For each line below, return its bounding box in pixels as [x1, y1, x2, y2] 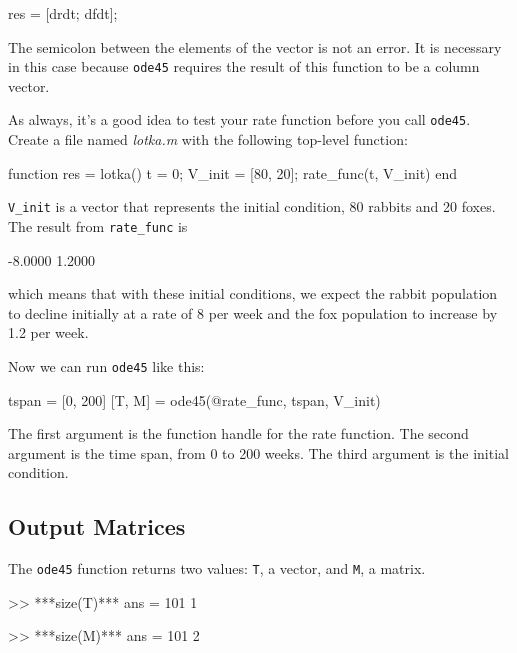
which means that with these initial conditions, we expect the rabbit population [8, 283, 498, 304]
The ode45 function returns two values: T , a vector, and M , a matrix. [8, 558, 426, 579]
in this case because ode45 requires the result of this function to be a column [8, 56, 480, 77]
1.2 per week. [8, 322, 89, 343]
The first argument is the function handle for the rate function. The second [8, 423, 469, 444]
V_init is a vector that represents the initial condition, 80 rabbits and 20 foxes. [8, 196, 496, 217]
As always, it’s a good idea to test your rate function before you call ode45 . [8, 109, 471, 130]
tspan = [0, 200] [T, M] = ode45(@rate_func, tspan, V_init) [8, 389, 381, 410]
